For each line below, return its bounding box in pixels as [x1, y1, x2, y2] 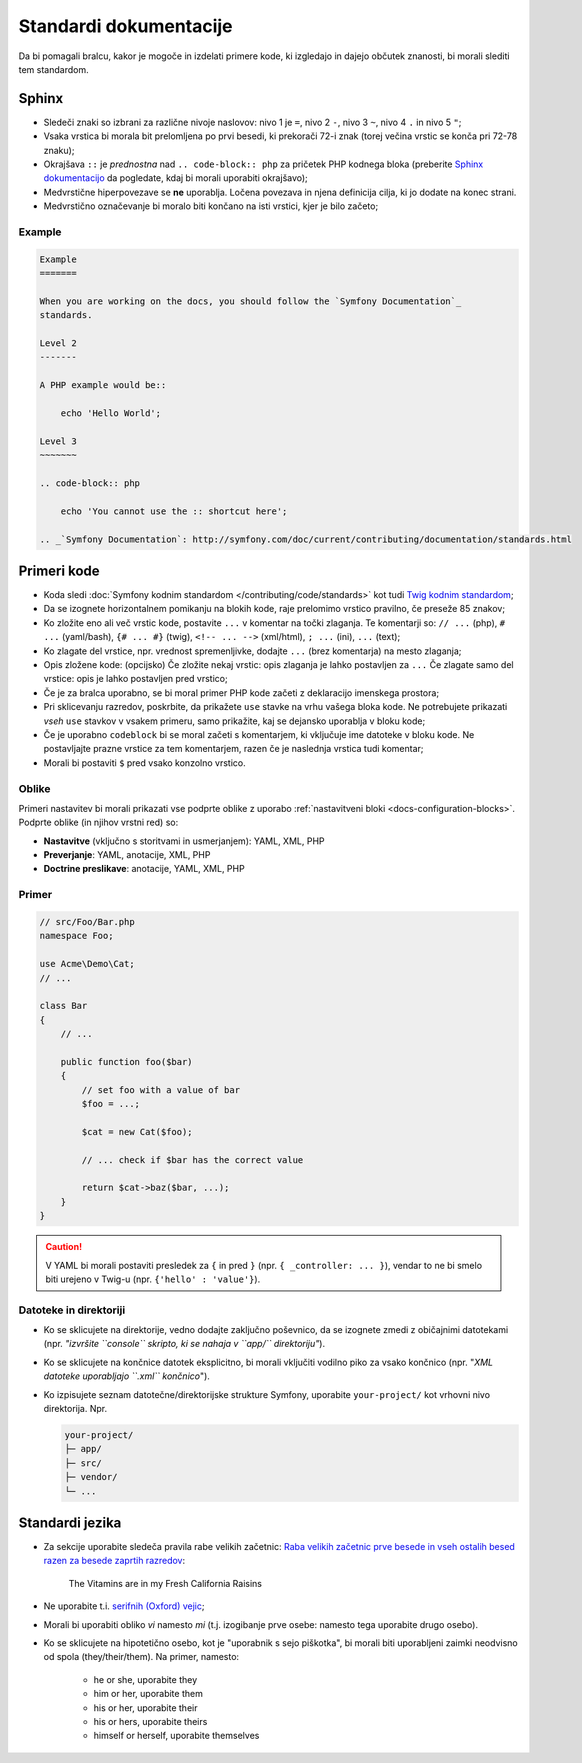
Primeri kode [18, 562, 100, 579]
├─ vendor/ [64, 1471, 118, 1483]
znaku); [43, 144, 75, 156]
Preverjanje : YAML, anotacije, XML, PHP [43, 849, 211, 861]
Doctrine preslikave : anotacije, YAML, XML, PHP [43, 863, 245, 875]
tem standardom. [18, 63, 89, 75]
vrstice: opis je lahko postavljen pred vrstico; [43, 673, 229, 685]
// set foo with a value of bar [81, 1084, 240, 1095]
